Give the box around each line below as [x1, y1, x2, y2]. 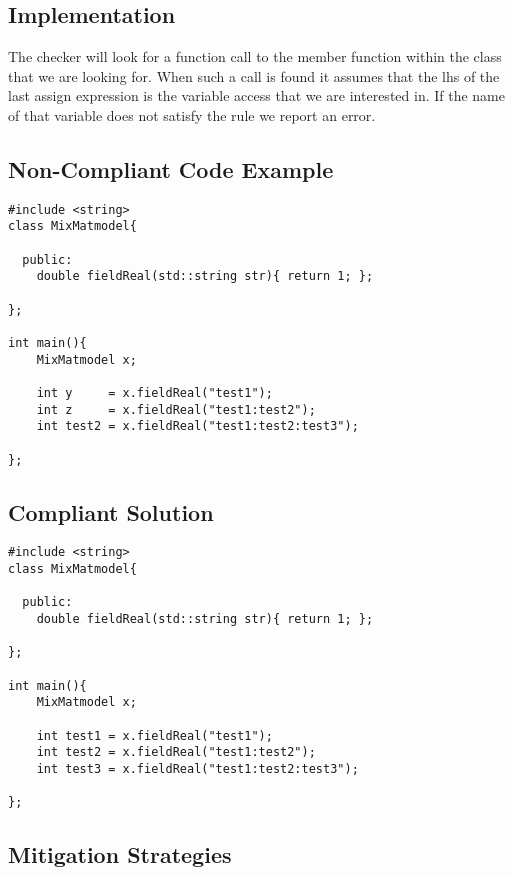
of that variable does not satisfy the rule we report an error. [8, 104, 376, 125]
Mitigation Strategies [8, 839, 232, 870]
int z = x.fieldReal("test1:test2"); [36, 402, 316, 417]
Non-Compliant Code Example [8, 153, 334, 184]
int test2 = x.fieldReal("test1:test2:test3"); [36, 419, 359, 434]
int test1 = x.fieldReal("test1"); [36, 728, 273, 743]
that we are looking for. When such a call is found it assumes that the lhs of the [8, 65, 500, 86]
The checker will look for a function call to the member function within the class [8, 46, 502, 67]
